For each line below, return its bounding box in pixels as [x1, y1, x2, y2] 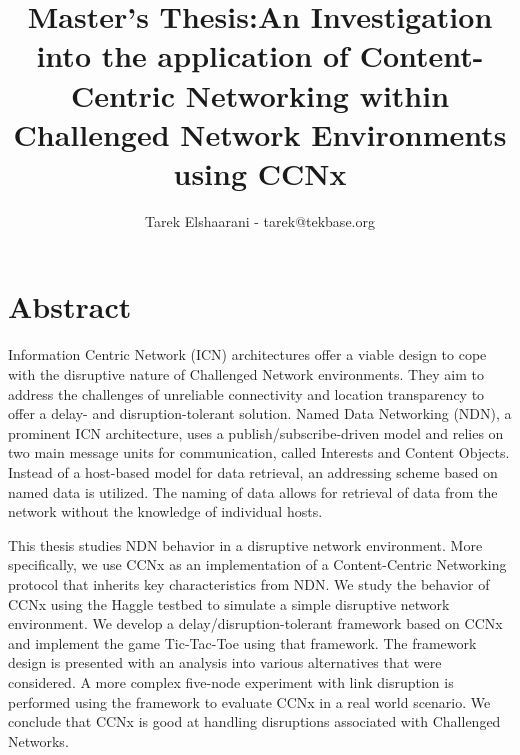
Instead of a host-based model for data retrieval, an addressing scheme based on [8, 461, 498, 482]
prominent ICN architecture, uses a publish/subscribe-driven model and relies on [8, 422, 504, 443]
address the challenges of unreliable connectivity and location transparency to [8, 383, 485, 404]
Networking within [185, 74, 450, 115]
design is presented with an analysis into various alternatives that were [8, 652, 442, 673]
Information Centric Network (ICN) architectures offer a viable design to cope [8, 344, 487, 365]
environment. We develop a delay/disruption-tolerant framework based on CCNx [8, 613, 503, 634]
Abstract [8, 286, 132, 327]
